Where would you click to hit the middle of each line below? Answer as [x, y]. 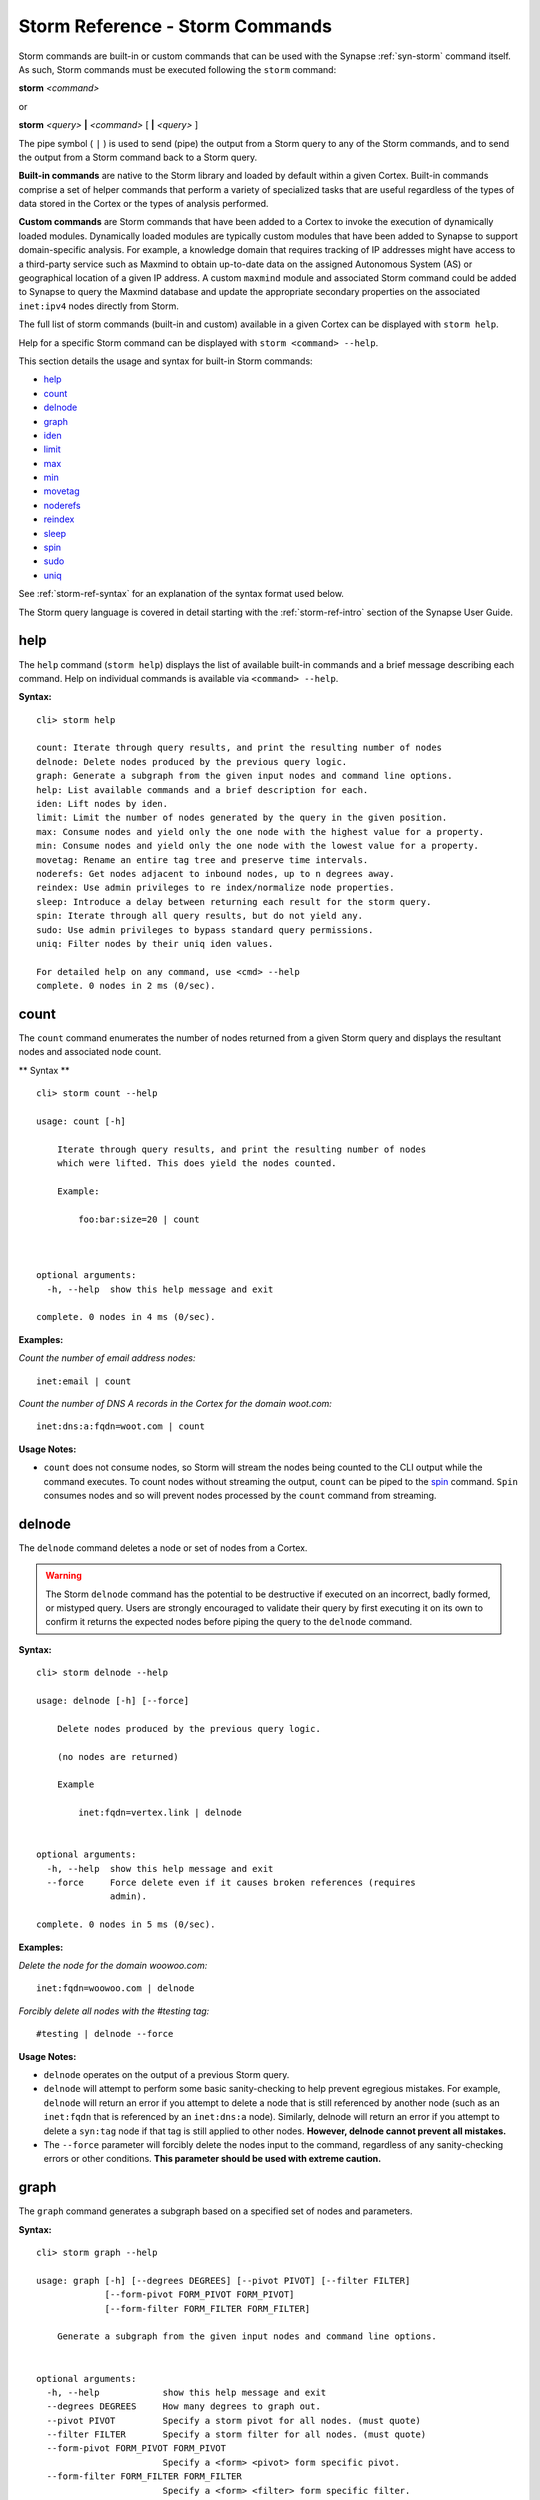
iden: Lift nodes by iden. [102, 804]
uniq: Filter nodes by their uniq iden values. [155, 943]
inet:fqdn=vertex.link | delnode [160, 1813]
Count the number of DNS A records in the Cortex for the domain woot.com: [175, 1403]
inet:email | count [84, 1381]
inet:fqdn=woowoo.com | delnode [115, 1988]
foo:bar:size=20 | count [139, 1219]
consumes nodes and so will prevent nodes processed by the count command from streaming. [240, 1495]
